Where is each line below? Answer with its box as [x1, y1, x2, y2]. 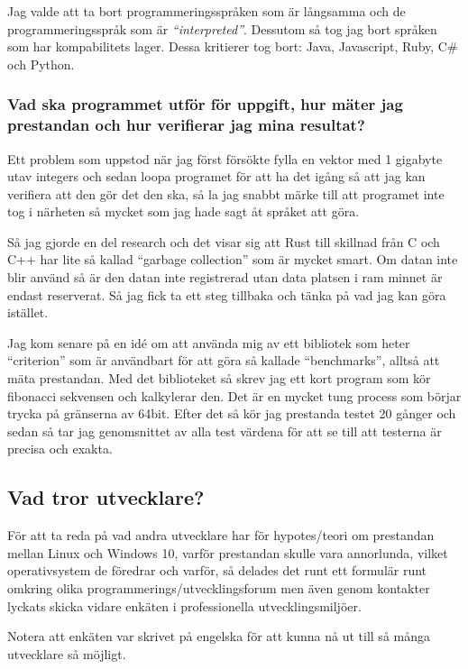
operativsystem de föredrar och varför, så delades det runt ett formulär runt [7, 561, 427, 580]
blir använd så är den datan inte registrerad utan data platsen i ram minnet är [7, 268, 443, 287]
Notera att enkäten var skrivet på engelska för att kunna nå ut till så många [7, 627, 430, 646]
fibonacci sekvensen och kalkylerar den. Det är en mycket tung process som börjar [7, 386, 462, 405]
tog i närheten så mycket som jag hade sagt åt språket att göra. [7, 202, 360, 221]
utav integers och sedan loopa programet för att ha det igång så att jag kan [7, 167, 426, 186]
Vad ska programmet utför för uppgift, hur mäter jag [7, 93, 403, 115]
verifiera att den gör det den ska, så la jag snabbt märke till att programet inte [7, 184, 445, 203]
